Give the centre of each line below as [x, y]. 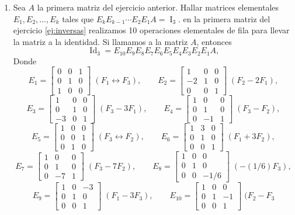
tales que [78, 18]
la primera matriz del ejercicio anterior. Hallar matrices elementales [158, 7]
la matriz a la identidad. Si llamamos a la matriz [100, 41]
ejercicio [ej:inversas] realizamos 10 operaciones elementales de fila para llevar [151, 30]
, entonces [214, 41]
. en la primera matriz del [224, 18]
